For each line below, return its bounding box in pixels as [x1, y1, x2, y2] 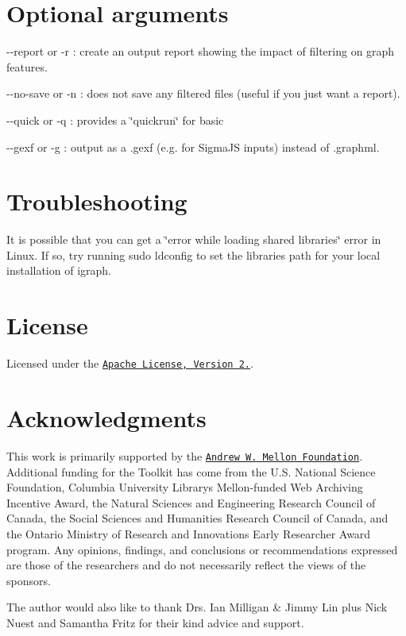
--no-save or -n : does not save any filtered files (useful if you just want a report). [6, 85, 400, 102]
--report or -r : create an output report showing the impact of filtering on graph [6, 43, 395, 60]
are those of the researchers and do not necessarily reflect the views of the [6, 557, 366, 573]
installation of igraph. [6, 262, 111, 279]
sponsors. [6, 572, 51, 588]
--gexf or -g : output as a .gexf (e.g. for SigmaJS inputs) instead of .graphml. [6, 138, 380, 155]
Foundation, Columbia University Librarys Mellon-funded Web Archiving [6, 479, 363, 495]
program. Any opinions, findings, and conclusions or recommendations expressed [6, 541, 398, 557]
